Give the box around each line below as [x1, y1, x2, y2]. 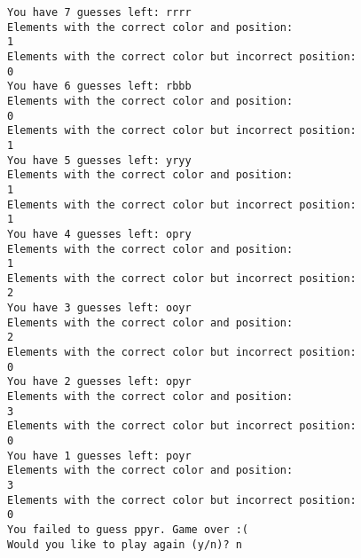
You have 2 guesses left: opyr [7, 375, 192, 389]
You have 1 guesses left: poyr [7, 449, 192, 462]
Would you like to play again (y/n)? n [7, 538, 242, 551]
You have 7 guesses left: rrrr [7, 6, 192, 19]
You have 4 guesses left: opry [7, 227, 192, 240]
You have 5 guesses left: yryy [7, 153, 192, 167]
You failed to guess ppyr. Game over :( [7, 523, 249, 536]
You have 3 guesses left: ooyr [7, 302, 192, 315]
